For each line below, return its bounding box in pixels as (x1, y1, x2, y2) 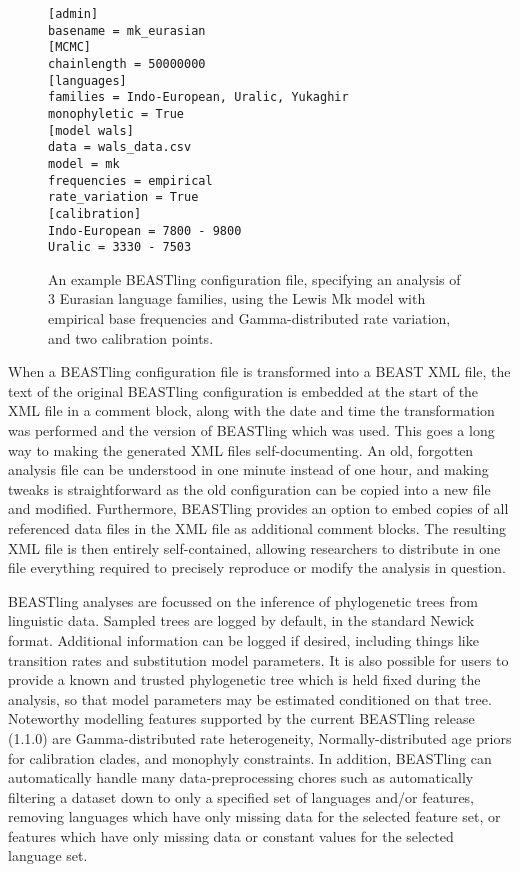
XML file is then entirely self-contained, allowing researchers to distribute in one (8, 537, 501, 558)
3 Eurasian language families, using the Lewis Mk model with (48, 288, 426, 309)
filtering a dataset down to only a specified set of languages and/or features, (8, 786, 475, 807)
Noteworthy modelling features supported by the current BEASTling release (8, 708, 475, 729)
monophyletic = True (48, 106, 185, 121)
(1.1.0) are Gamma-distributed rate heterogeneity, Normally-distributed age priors (8, 727, 512, 748)
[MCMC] (48, 40, 91, 55)
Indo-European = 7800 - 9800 (48, 223, 242, 238)
